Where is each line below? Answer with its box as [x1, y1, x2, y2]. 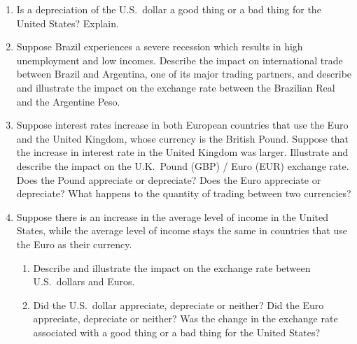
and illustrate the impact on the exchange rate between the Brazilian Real [16, 80, 335, 94]
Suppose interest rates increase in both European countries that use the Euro [16, 117, 349, 132]
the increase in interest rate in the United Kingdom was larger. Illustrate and [16, 145, 349, 159]
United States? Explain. [16, 15, 119, 30]
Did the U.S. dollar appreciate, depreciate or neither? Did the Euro [33, 297, 324, 312]
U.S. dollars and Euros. [33, 274, 135, 289]
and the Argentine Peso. [16, 94, 120, 108]
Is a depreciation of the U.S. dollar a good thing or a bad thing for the [16, 2, 321, 16]
